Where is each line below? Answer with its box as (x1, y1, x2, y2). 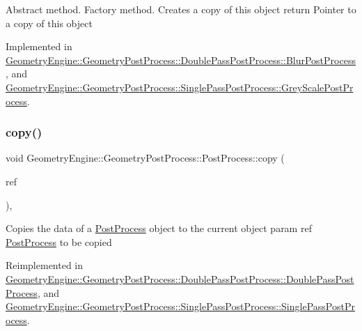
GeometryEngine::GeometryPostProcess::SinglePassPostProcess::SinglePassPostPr (6, 299, 355, 314)
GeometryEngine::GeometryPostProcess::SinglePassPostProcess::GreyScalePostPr (6, 79, 354, 94)
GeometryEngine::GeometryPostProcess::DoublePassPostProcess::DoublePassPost (6, 271, 354, 286)
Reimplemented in (6, 258, 84, 272)
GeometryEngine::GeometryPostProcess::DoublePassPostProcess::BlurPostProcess (6, 52, 356, 67)
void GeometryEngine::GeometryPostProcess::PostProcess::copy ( (6, 151, 285, 165)
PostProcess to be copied (6, 234, 112, 249)
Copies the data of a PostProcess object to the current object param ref (6, 221, 312, 236)
